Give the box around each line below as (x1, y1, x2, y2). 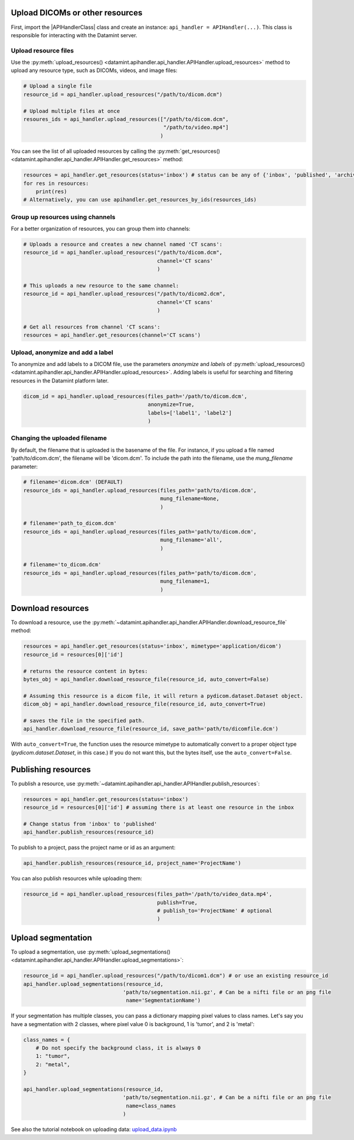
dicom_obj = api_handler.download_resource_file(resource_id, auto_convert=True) (23, 701, 267, 708)
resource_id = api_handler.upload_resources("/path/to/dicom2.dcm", (23, 290, 226, 298)
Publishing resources (11, 765, 91, 775)
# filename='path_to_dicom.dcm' (23, 520, 117, 527)
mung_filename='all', (160, 537, 223, 543)
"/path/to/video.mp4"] (163, 124, 229, 131)
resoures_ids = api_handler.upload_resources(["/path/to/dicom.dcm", (23, 116, 229, 122)
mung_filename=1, (160, 578, 211, 584)
